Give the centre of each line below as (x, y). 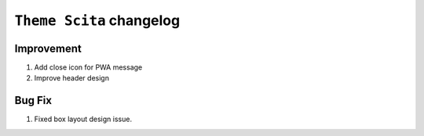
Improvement (48, 48)
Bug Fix (33, 100)
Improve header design (72, 78)
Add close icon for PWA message (88, 67)
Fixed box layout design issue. (83, 119)
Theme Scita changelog (97, 20)
